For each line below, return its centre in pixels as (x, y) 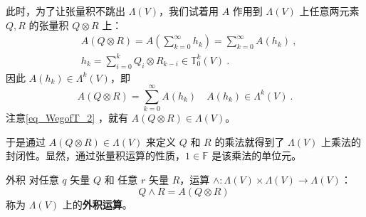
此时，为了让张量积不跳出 (66, 11)
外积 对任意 (32, 180)
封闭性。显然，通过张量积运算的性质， (95, 155)
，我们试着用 (189, 11)
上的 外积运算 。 (97, 204)
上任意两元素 (329, 11)
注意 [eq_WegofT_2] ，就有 (67, 118)
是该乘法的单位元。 (257, 155)
